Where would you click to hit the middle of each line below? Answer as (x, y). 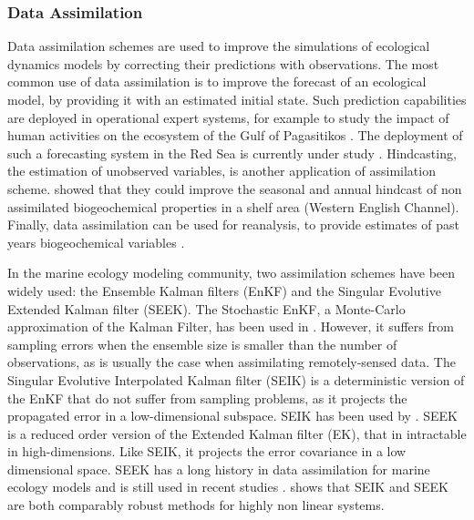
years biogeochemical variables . (96, 242)
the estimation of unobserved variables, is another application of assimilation (222, 171)
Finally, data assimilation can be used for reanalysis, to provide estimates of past (233, 224)
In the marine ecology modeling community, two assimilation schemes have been (232, 273)
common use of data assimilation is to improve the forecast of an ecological (217, 82)
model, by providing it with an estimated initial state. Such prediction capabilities (237, 99)
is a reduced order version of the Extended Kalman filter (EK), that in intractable (237, 433)
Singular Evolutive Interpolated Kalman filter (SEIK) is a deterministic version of (236, 379)
